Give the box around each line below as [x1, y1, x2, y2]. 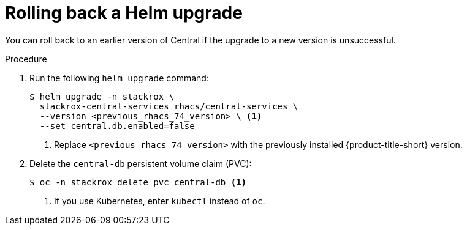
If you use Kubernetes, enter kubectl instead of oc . [54, 195, 265, 206]
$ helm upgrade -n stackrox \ [29, 91, 175, 102]
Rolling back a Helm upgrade [5, 2, 243, 23]
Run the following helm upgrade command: [29, 72, 209, 83]
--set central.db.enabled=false [39, 121, 195, 131]
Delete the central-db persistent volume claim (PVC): [29, 158, 252, 169]
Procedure [5, 53, 47, 64]
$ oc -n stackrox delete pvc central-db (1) [29, 177, 247, 187]
